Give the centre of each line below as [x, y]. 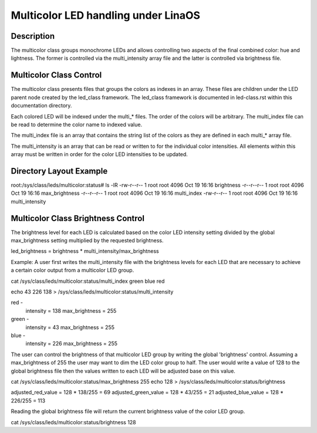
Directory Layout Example [59, 171]
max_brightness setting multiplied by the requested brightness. [87, 241]
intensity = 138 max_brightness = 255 [71, 310]
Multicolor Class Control [56, 75]
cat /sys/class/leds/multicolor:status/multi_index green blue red [88, 281]
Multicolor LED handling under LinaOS [106, 15]
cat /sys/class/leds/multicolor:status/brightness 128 [73, 422]
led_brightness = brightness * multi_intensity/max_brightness [85, 251]
